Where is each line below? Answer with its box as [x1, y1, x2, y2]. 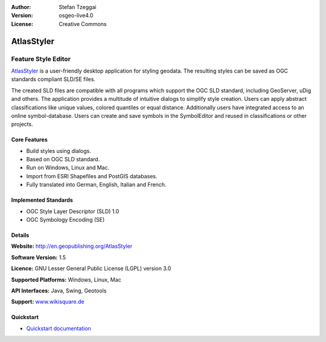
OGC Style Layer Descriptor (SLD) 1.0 [26, 207, 120, 215]
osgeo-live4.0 [59, 12, 94, 19]
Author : [11, 4, 31, 10]
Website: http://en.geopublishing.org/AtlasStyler [11, 242, 133, 250]
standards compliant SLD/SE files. [11, 76, 96, 83]
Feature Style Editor [11, 54, 71, 63]
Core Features [11, 136, 48, 143]
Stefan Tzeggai [59, 4, 97, 10]
